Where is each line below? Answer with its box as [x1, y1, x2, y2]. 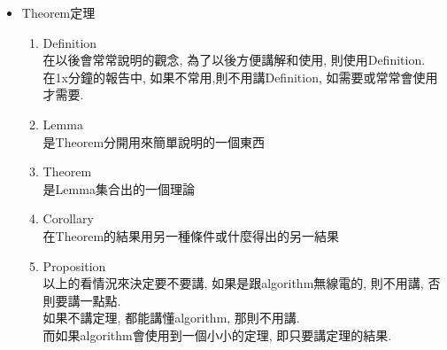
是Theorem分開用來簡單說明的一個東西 [42, 132, 266, 151]
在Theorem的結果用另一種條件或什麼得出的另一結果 [42, 226, 340, 245]
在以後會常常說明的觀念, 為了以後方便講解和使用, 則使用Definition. [42, 51, 426, 69]
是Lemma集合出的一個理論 [42, 179, 195, 198]
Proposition [42, 256, 106, 275]
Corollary [42, 209, 94, 228]
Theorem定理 [21, 4, 96, 21]
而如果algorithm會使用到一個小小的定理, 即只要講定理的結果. [42, 325, 392, 344]
